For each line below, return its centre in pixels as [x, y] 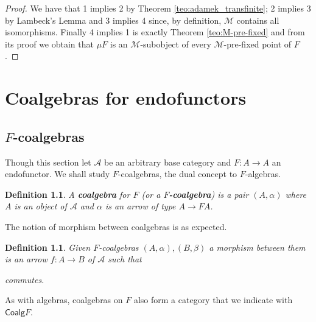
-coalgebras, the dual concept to [177, 174]
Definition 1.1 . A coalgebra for [68, 194]
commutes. [25, 279]
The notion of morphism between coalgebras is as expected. [116, 226]
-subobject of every [176, 44]
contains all [258, 20]
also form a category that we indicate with [213, 300]
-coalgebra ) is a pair [209, 194]
